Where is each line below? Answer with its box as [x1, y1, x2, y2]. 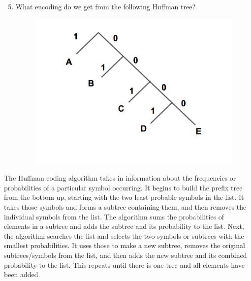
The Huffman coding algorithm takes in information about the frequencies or [4, 173, 236, 183]
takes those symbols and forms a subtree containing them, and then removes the [4, 201, 247, 212]
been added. [4, 269, 40, 280]
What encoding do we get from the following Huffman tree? [15, 1, 196, 11]
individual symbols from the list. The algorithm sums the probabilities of [4, 211, 224, 221]
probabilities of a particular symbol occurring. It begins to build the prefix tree [4, 182, 243, 192]
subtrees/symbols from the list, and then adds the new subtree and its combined [4, 250, 247, 260]
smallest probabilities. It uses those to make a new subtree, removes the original [4, 240, 245, 250]
